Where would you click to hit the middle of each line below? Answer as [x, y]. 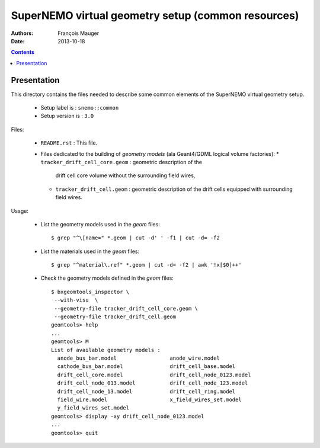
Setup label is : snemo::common [80, 108]
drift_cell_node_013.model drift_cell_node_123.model [153, 383]
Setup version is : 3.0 [67, 116]
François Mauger [79, 33]
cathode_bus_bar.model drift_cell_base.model [146, 367]
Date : [18, 41]
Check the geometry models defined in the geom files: [107, 278]
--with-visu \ [76, 300]
